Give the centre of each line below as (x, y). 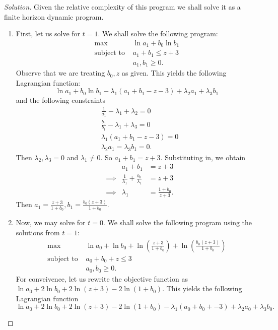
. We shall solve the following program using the (178, 222)
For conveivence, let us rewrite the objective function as (102, 278)
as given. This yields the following (174, 73)
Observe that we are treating (60, 73)
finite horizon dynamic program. (54, 16)
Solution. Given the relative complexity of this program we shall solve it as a (122, 7)
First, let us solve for (48, 34)
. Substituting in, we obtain (203, 157)
